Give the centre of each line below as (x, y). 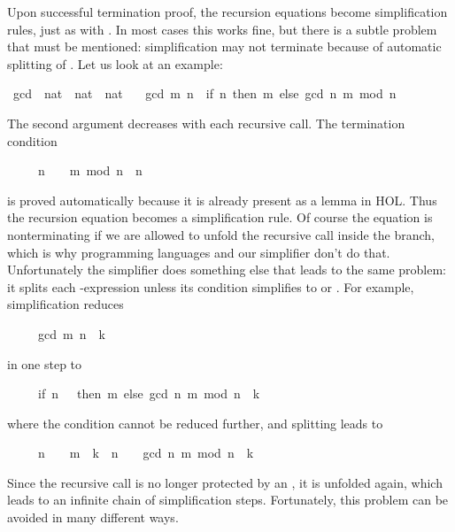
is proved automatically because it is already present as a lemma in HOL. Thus (222, 200)
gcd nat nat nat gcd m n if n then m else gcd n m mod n (204, 93)
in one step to (45, 363)
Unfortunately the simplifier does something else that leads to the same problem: (227, 270)
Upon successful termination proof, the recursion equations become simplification (227, 12)
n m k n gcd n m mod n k (146, 453)
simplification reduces (66, 304)
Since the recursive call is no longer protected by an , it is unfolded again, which (225, 482)
